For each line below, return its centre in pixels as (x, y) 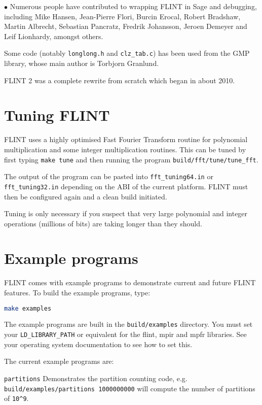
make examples (28, 308)
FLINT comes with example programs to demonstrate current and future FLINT (130, 282)
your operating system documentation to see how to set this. (98, 344)
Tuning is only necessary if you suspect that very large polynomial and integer (126, 213)
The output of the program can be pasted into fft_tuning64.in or (109, 176)
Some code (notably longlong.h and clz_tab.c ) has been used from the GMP (127, 53)
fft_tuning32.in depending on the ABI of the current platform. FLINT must (126, 186)
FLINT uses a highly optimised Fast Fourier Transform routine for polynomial (126, 139)
